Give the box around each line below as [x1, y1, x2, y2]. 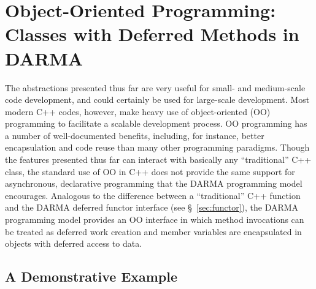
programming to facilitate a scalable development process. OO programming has [5, 117, 307, 130]
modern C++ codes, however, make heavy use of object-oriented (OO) [5, 105, 271, 118]
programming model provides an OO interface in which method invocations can [5, 213, 304, 226]
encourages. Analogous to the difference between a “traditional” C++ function [5, 189, 301, 201]
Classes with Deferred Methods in [5, 21, 299, 47]
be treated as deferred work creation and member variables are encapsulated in [5, 225, 302, 238]
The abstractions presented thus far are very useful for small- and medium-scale [5, 81, 306, 94]
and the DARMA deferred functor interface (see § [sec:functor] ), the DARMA [5, 201, 299, 214]
